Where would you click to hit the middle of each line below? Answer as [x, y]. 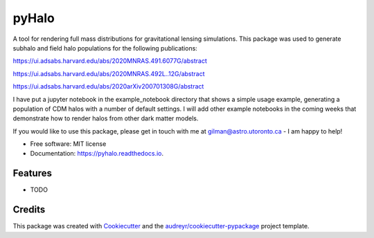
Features [32, 173]
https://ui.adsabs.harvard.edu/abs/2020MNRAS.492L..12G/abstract [109, 73]
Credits [29, 210]
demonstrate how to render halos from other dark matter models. [106, 118]
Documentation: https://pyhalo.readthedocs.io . [97, 154]
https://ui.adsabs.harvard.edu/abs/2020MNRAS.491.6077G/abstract [110, 61]
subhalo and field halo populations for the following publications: [105, 48]
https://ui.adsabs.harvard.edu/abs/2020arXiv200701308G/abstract [108, 86]
